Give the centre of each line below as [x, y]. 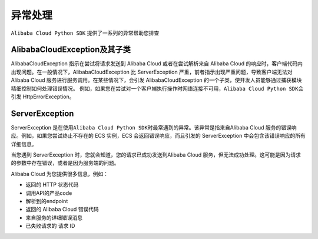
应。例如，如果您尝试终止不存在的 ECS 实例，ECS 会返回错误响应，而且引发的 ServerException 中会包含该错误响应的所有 [158, 136]
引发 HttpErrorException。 [43, 97]
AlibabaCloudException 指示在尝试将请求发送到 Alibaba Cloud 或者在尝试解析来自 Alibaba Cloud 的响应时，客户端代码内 [157, 64]
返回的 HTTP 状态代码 [52, 185]
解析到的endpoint [47, 201]
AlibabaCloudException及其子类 [71, 50]
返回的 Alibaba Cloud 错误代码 [62, 210]
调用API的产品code [49, 193]
